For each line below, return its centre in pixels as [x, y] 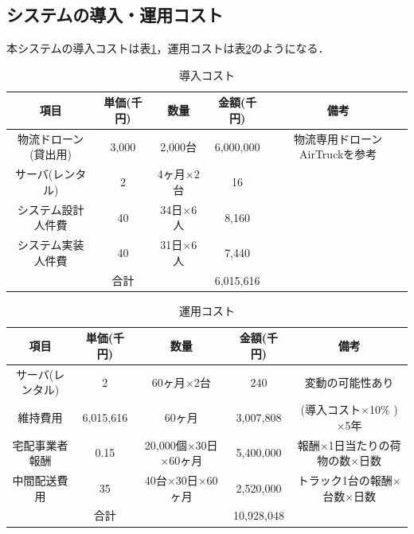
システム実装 [51, 245]
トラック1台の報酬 [345, 480]
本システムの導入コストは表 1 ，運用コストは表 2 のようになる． [168, 48]
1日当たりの [359, 444]
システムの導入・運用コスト [115, 15]
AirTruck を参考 [338, 154]
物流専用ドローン [338, 138]
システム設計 [51, 209]
